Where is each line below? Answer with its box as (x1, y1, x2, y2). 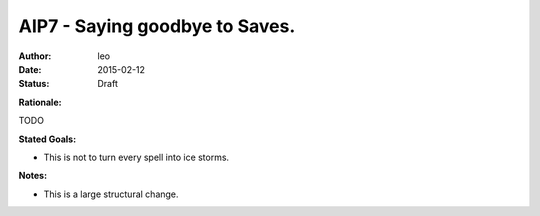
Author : (18, 50, 52, 62)
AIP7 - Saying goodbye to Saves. (18, 15, 296, 37)
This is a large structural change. (43, 188, 179, 200)
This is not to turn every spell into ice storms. (43, 151, 230, 163)
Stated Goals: (18, 133, 77, 145)
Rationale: (18, 96, 62, 108)
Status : (18, 78, 50, 90)
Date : (18, 63, 42, 75)
